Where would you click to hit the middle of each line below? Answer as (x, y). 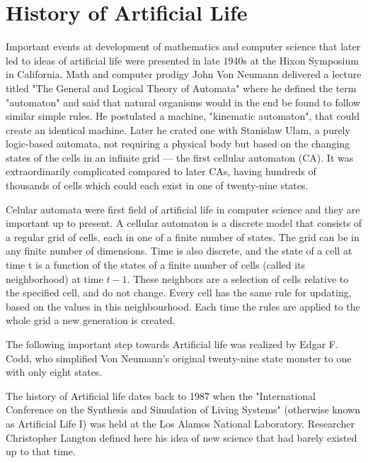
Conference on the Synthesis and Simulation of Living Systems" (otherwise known (183, 409)
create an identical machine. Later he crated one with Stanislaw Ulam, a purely (178, 129)
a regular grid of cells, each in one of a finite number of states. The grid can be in (183, 236)
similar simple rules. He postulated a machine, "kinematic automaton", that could (183, 116)
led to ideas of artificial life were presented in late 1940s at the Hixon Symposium (182, 60)
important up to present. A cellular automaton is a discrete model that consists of (184, 223)
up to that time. (41, 451)
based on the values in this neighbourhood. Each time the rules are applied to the (183, 306)
